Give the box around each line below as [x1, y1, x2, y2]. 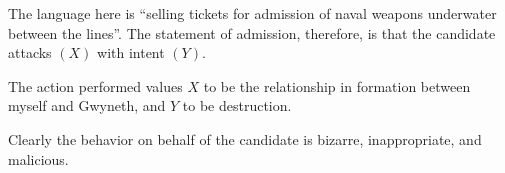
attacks [8, 42, 52, 63]
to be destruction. [182, 95, 292, 116]
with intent [97, 42, 165, 63]
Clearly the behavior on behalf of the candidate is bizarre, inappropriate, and [8, 128, 482, 149]
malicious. [8, 148, 69, 169]
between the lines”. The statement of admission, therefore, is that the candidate [8, 22, 496, 43]
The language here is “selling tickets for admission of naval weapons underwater [8, 3, 497, 23]
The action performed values [8, 75, 183, 96]
